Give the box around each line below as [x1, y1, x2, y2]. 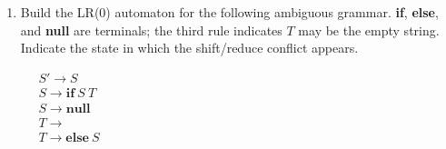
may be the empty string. [298, 20, 440, 39]
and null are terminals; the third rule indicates [20, 20, 282, 39]
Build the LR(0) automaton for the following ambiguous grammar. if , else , [20, 3, 439, 21]
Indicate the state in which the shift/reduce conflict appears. [20, 38, 359, 57]
